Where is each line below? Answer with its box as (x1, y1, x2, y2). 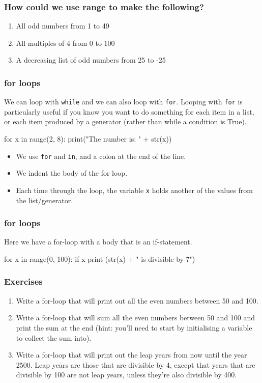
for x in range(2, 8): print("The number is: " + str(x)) (4, 133, 172, 144)
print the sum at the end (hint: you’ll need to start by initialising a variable (16, 322, 252, 333)
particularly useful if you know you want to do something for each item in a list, (4, 106, 254, 117)
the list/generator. (16, 195, 73, 205)
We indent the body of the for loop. (16, 168, 128, 178)
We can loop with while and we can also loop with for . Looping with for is (4, 96, 243, 107)
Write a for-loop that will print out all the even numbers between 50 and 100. (16, 295, 258, 306)
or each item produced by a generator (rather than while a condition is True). (4, 116, 247, 127)
